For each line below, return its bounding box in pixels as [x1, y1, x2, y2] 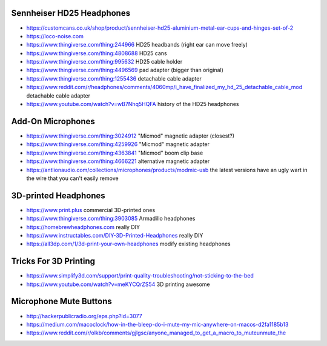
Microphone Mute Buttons [11, 296, 112, 307]
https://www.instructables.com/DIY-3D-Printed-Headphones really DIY [26, 231, 203, 239]
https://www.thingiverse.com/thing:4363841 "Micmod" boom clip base [26, 149, 203, 156]
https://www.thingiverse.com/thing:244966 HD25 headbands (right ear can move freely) [26, 41, 248, 48]
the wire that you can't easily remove [26, 175, 119, 182]
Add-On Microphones [11, 116, 95, 127]
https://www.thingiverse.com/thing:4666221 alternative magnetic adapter [26, 158, 210, 165]
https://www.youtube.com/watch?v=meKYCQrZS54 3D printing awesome [26, 281, 210, 288]
